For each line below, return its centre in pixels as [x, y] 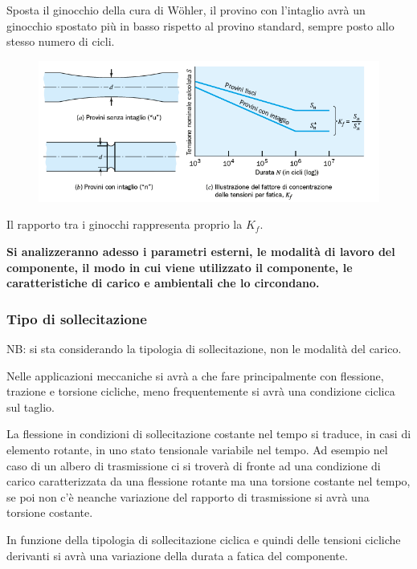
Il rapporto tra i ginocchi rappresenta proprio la [125, 224]
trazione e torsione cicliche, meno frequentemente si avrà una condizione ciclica [201, 391]
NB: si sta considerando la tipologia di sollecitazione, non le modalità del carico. [204, 348]
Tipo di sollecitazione [77, 318]
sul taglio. [31, 406]
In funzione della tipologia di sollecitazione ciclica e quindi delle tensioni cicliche [204, 539]
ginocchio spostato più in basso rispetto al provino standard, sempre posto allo [200, 25]
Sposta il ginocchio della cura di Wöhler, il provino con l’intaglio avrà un [186, 10]
